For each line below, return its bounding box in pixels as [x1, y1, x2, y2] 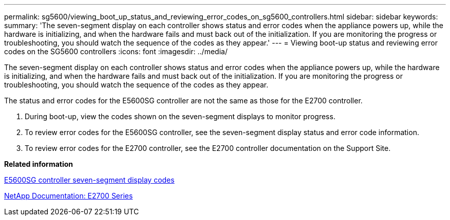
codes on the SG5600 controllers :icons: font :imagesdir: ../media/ [4, 47, 228, 56]
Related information [4, 160, 73, 168]
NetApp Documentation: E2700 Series [4, 191, 133, 200]
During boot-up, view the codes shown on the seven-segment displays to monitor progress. [25, 112, 335, 121]
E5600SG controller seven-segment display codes [4, 175, 175, 184]
